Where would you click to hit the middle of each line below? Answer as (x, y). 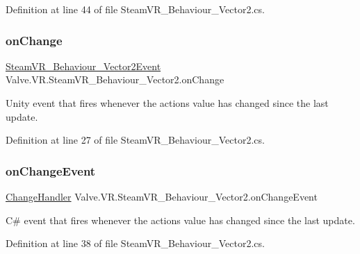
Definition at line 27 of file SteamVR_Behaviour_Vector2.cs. (135, 140)
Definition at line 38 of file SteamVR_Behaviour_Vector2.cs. (135, 243)
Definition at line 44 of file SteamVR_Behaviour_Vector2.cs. (135, 9)
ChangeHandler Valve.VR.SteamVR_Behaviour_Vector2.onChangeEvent (162, 196)
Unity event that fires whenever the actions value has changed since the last (167, 103)
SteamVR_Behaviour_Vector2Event (83, 66)
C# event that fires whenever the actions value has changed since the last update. (180, 220)
